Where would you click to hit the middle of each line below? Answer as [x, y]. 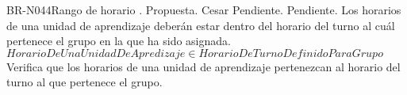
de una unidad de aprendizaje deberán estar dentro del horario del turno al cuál [201, 25]
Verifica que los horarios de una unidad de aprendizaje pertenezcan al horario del [203, 66]
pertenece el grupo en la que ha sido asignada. [119, 41]
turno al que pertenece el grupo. [84, 82]
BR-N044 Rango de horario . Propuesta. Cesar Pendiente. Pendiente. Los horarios [204, 9]
